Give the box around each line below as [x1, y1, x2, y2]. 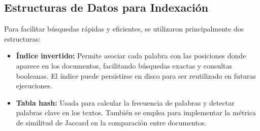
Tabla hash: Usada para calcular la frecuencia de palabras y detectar [16, 97, 235, 108]
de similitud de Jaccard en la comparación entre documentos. [16, 117, 207, 127]
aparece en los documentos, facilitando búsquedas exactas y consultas [16, 60, 233, 71]
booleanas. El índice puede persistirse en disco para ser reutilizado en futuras [16, 70, 256, 81]
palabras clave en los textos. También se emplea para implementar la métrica [16, 107, 256, 118]
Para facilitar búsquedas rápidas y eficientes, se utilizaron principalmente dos [4, 23, 244, 34]
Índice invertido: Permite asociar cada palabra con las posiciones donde [16, 50, 246, 61]
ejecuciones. [16, 80, 53, 91]
